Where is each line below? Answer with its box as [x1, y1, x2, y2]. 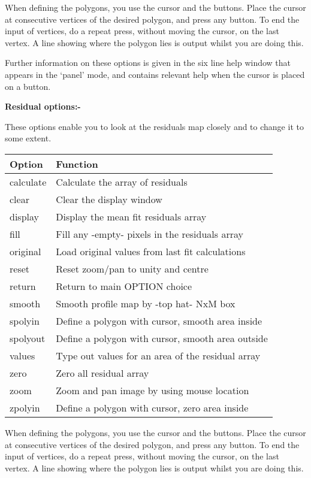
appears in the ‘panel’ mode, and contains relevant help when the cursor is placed [5, 68, 305, 80]
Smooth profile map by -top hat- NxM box [56, 296, 235, 310]
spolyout [10, 331, 46, 345]
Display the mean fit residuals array [56, 209, 207, 223]
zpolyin [10, 400, 40, 415]
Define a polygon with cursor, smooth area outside [56, 331, 268, 345]
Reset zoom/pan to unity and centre [56, 261, 209, 276]
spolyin [10, 313, 40, 328]
